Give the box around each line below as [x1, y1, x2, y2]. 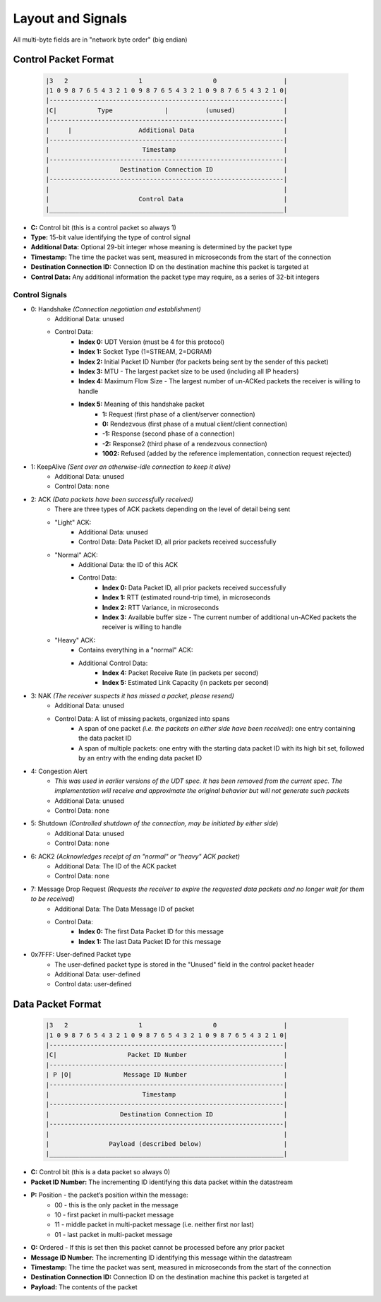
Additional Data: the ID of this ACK [78, 561, 179, 569]
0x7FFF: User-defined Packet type [30, 950, 131, 959]
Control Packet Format [13, 54, 114, 66]
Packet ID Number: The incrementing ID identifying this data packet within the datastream [30, 1178, 293, 1186]
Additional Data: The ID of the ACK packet [54, 862, 176, 871]
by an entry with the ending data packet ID [78, 754, 202, 763]
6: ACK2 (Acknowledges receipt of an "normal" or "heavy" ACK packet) [30, 852, 240, 861]
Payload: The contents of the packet [30, 1282, 138, 1291]
